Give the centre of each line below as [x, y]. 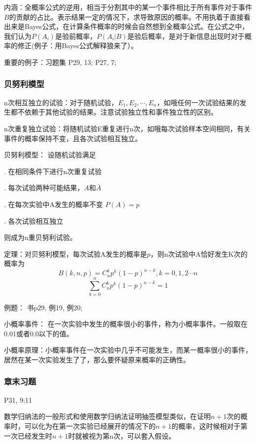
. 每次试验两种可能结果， [44, 188]
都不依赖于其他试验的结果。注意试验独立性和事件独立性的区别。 [114, 112]
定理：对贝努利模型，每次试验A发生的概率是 [76, 253]
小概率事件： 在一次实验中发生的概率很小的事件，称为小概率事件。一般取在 [126, 324]
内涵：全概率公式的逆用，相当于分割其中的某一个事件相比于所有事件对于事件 [128, 7]
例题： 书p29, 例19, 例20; [43, 307]
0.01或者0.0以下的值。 [39, 333]
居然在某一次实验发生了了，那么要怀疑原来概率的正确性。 [97, 359]
